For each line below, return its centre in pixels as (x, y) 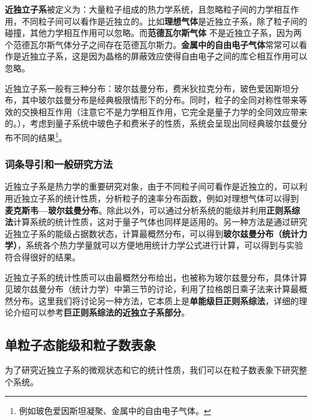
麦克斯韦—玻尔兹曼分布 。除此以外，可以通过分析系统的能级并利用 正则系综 (153, 210)
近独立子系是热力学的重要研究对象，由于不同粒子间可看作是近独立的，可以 (152, 186)
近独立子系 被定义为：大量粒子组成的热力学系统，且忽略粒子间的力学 (139, 9)
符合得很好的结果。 (43, 256)
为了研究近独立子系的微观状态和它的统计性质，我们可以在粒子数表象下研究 (152, 370)
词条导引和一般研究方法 (59, 164)
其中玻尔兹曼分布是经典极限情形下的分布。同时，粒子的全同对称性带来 (160, 100)
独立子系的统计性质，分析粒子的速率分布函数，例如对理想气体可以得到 (160, 198)
